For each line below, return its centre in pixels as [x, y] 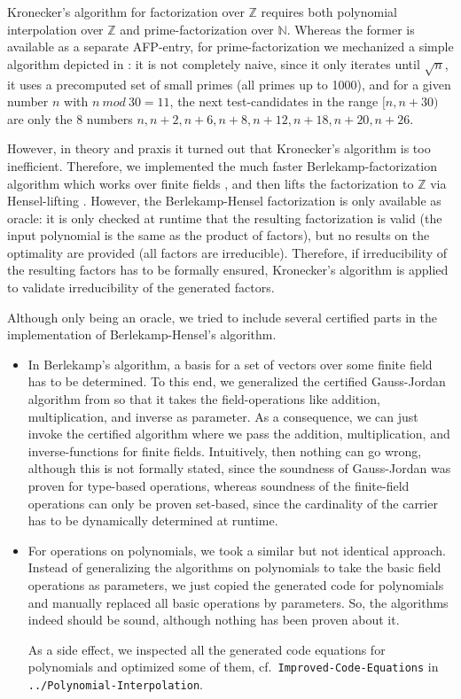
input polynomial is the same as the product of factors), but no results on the [219, 235]
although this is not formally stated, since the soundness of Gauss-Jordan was [239, 468]
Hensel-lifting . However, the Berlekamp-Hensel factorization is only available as [224, 201]
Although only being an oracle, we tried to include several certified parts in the [222, 317]
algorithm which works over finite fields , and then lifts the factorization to [211, 183]
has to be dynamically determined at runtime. [153, 520]
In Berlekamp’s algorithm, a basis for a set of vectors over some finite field [230, 364]
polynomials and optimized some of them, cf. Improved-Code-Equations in [233, 667]
